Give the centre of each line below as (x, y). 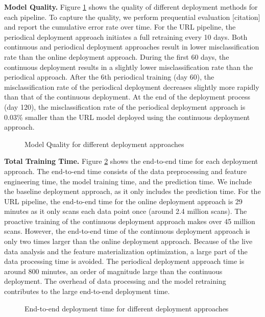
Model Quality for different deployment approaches (104, 144)
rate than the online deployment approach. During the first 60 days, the (117, 56)
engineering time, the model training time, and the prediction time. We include (128, 181)
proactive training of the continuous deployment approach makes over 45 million (130, 221)
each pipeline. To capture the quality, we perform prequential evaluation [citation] (132, 17)
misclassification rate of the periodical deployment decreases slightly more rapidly (132, 87)
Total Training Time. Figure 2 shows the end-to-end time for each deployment (131, 161)
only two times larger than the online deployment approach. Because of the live (128, 241)
